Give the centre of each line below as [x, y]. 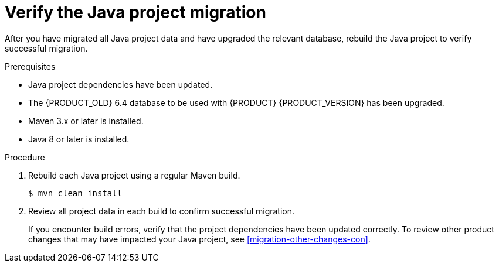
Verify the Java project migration [135, 12]
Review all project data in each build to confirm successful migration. [162, 211]
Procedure [25, 157]
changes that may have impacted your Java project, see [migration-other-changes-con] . [199, 239]
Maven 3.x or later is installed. [86, 121]
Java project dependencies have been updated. [120, 84]
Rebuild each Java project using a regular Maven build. [134, 175]
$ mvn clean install [75, 193]
